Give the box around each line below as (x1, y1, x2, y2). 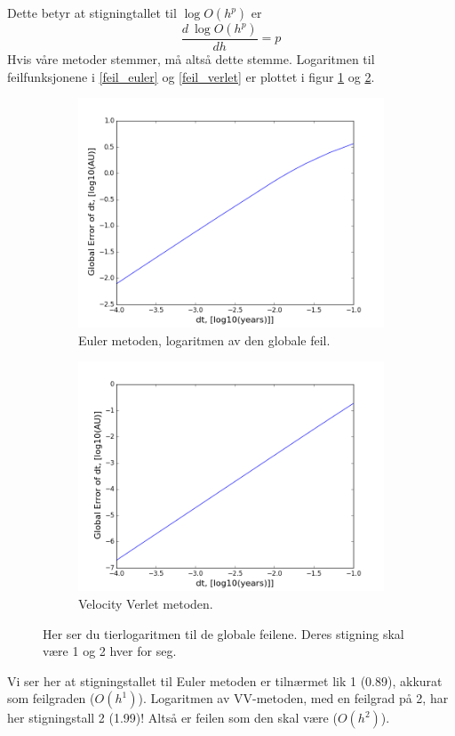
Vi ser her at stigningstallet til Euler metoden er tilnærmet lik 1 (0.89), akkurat (7, 671, 443, 690)
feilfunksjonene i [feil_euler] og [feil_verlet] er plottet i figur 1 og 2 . (7, 67, 375, 85)
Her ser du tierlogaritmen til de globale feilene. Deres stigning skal (43, 624, 404, 643)
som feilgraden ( (7, 689, 95, 708)
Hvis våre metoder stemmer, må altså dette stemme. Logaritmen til (7, 50, 375, 69)
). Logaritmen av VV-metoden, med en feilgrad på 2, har (138, 689, 449, 708)
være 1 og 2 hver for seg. (43, 642, 177, 660)
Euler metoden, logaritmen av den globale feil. (78, 330, 331, 349)
